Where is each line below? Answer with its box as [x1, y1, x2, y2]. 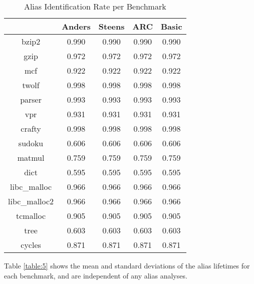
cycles [21, 239, 41, 250]
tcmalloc [16, 210, 46, 221]
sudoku [18, 137, 44, 149]
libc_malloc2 [8, 195, 54, 207]
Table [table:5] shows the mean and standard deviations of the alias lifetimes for [4, 260, 250, 270]
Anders [62, 21, 91, 32]
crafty [21, 123, 41, 134]
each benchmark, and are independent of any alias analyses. [4, 270, 187, 280]
